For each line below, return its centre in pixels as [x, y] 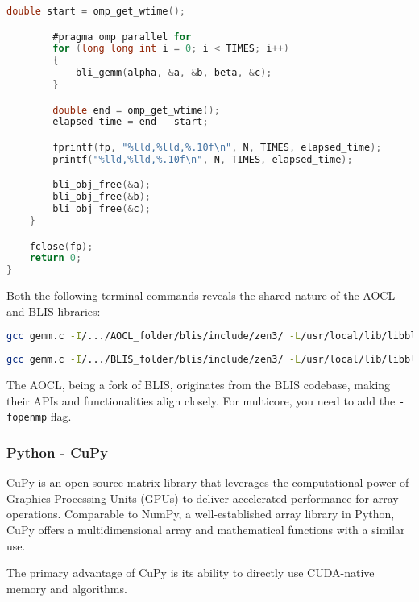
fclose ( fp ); [61, 246]
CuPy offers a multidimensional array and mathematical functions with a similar [206, 529]
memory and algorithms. [67, 588]
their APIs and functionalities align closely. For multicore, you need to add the [201, 400]
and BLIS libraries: [54, 311]
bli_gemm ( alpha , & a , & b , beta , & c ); [174, 73]
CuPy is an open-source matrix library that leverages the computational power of [208, 482]
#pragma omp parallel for [122, 37]
